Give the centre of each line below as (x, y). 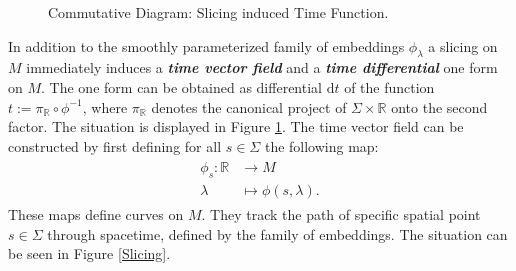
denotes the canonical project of (249, 106)
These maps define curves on (96, 214)
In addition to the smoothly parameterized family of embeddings (206, 45)
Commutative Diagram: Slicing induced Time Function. (218, 12)
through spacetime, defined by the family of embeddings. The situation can (277, 233)
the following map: (321, 145)
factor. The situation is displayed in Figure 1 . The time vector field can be (236, 126)
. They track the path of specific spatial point (341, 214)
